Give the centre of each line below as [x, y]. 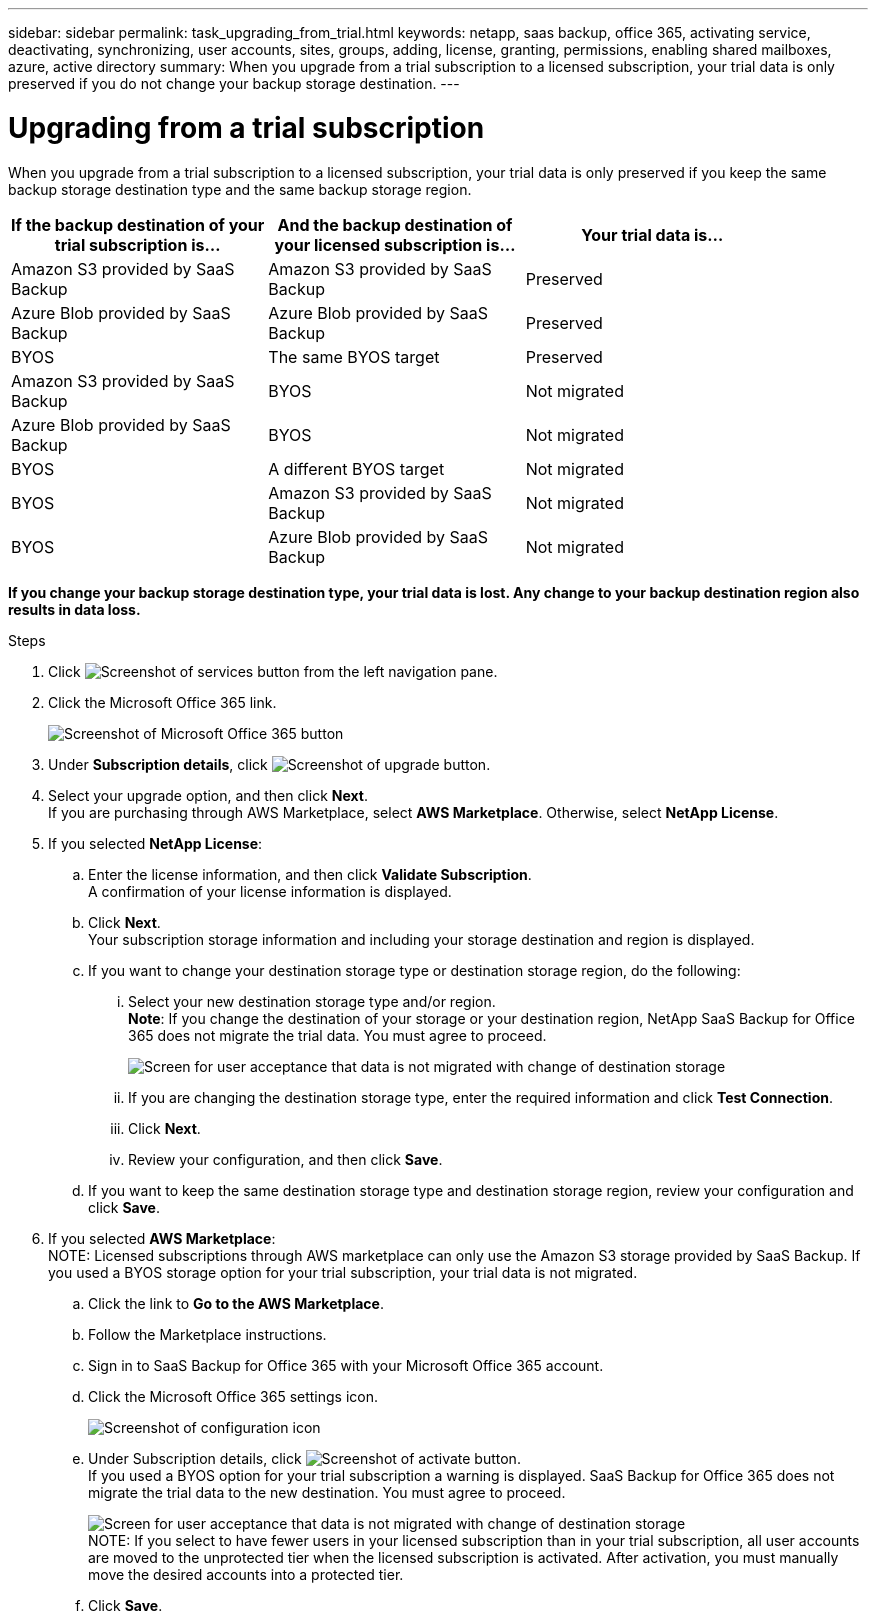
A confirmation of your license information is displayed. [270, 891]
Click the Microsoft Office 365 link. [162, 702]
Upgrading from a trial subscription [246, 127]
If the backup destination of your [138, 224]
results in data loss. [74, 609]
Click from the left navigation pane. [273, 671]
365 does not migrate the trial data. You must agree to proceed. [337, 1035]
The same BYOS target [354, 356]
